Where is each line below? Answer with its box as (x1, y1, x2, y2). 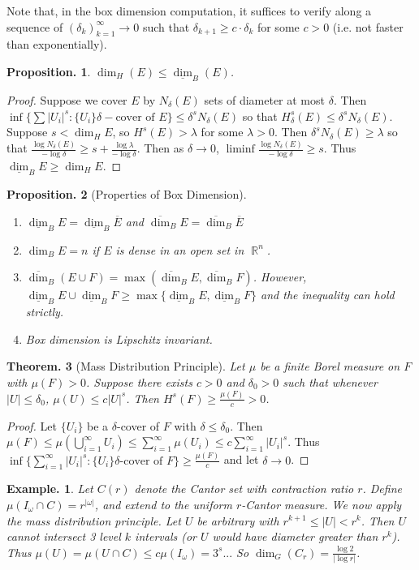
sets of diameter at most (204, 92, 325, 108)
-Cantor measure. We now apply (241, 495, 402, 512)
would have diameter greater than (212, 528, 378, 545)
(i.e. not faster (332, 18, 404, 35)
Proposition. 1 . (6, 62, 91, 79)
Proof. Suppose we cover (6, 92, 127, 108)
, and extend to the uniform (94, 495, 232, 512)
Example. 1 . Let (6, 480, 93, 497)
